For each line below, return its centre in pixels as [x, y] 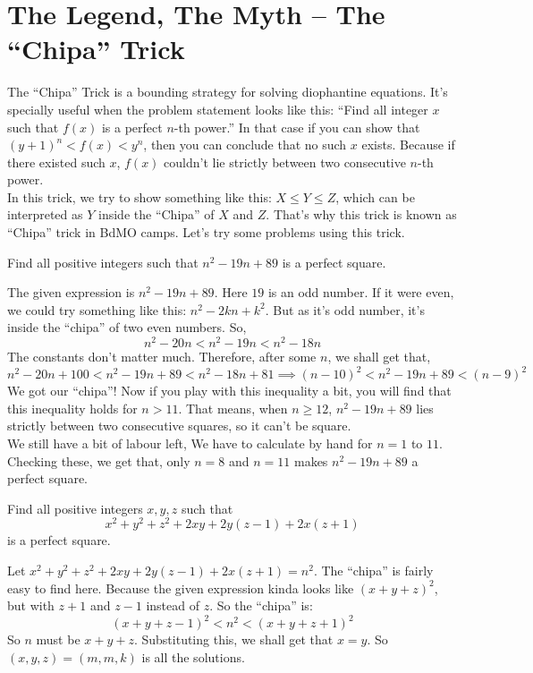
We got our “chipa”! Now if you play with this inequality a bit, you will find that [229, 391]
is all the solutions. [193, 656]
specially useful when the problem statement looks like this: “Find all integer [218, 109]
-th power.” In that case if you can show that [297, 127]
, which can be [375, 196]
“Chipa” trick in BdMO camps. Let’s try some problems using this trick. [206, 232]
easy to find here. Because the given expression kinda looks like [181, 588]
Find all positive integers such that [103, 262]
